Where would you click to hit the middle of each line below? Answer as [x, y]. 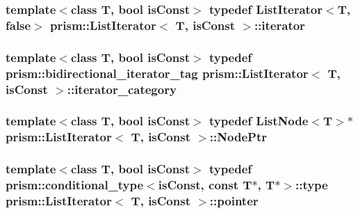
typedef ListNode [259, 121]
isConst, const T [205, 185]
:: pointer [234, 200]
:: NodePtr [238, 137]
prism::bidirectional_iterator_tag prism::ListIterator [157, 73]
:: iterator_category [122, 89]
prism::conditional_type [75, 185]
